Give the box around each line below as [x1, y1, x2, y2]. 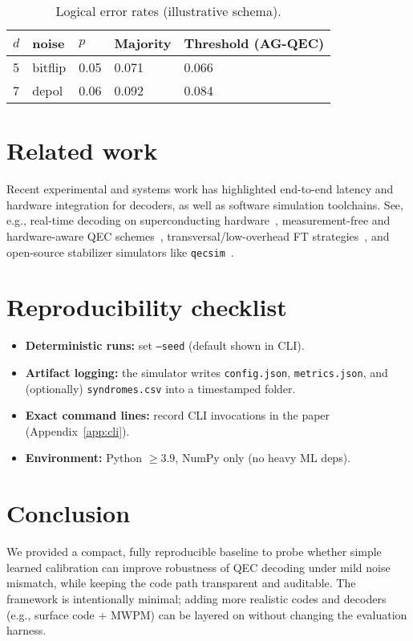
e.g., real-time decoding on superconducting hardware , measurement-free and [6, 212, 391, 229]
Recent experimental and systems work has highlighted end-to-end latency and [6, 181, 394, 197]
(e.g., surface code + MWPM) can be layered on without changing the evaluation [6, 606, 407, 623]
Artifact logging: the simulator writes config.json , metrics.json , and [25, 363, 388, 380]
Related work [6, 134, 158, 167]
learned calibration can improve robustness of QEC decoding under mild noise [6, 558, 391, 575]
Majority [114, 34, 172, 52]
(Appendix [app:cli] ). [25, 422, 130, 439]
